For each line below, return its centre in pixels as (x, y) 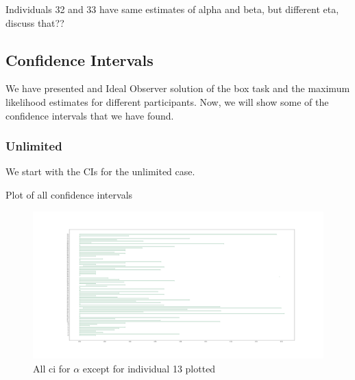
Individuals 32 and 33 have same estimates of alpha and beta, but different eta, (172, 9)
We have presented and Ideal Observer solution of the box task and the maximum (178, 88)
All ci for (52, 368)
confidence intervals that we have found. (90, 115)
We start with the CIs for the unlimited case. (100, 171)
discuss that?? (35, 22)
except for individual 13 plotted (149, 368)
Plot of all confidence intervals (69, 194)
